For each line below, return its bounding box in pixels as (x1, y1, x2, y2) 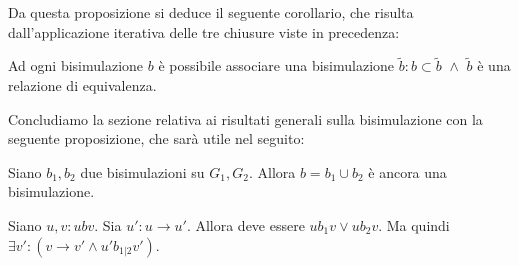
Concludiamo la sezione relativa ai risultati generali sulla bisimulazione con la (8, 108, 483, 129)
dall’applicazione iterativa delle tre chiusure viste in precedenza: (8, 21, 400, 42)
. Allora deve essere (186, 214, 305, 235)
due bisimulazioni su (80, 161, 205, 182)
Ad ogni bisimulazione (8, 55, 144, 76)
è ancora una (368, 161, 447, 182)
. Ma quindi (378, 214, 450, 235)
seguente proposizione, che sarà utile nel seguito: (8, 128, 305, 149)
